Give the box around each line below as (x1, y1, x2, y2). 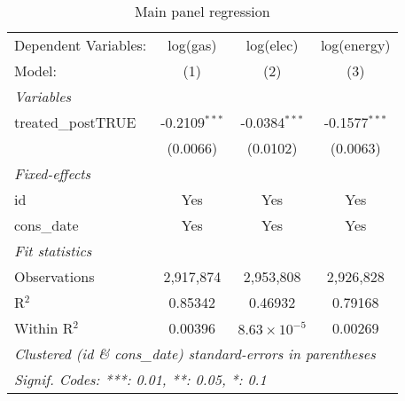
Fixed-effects (14, 163, 91, 184)
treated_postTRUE (14, 112, 136, 132)
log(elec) (245, 35, 299, 55)
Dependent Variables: (14, 35, 147, 55)
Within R (14, 318, 74, 338)
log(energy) (320, 35, 391, 55)
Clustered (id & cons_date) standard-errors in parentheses (14, 343, 376, 364)
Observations (14, 266, 95, 287)
